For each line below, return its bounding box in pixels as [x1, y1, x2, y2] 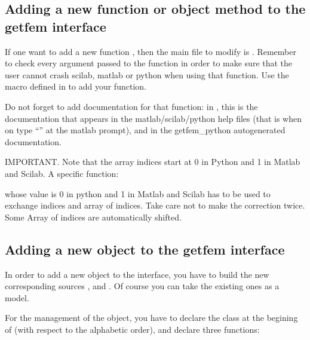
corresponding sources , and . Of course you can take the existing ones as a [5, 280, 280, 292]
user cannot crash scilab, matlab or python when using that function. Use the [5, 68, 289, 81]
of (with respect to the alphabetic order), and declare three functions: [5, 323, 260, 335]
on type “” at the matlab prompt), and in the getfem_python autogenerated [5, 124, 286, 136]
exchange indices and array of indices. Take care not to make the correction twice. [5, 199, 305, 212]
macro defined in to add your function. [5, 80, 146, 93]
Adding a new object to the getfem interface [5, 240, 285, 258]
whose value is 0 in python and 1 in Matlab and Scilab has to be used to [5, 187, 271, 200]
